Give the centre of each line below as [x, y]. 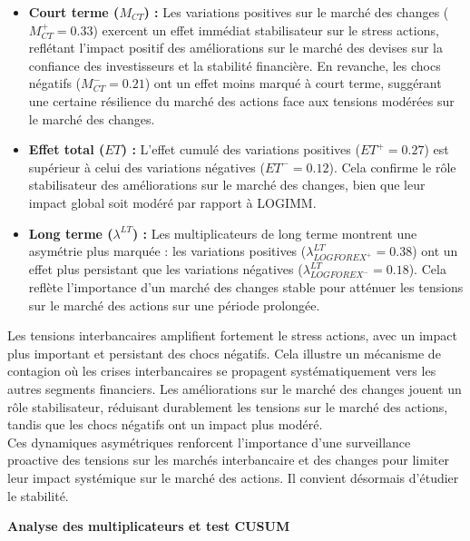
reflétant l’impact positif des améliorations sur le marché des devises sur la [235, 48]
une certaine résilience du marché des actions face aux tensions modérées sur [241, 100]
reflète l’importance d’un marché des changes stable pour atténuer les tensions [246, 287]
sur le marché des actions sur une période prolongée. [174, 305]
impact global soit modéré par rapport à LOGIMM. [172, 202]
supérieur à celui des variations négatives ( [147, 167]
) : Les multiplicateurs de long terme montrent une [274, 233]
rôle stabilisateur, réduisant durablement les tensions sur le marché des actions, [228, 406]
